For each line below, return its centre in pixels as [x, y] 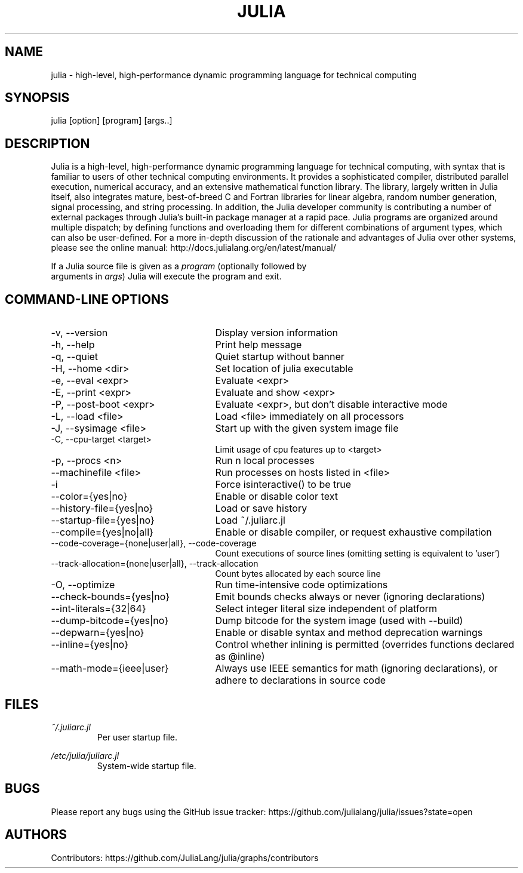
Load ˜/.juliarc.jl [250, 520]
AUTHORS [36, 835]
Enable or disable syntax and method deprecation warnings [349, 633]
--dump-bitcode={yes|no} [110, 621]
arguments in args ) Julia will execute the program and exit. [166, 276]
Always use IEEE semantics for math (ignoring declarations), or [356, 668]
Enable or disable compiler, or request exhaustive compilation [353, 532]
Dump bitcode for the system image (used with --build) [339, 621]
